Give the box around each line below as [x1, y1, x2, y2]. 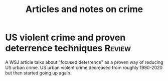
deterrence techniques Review [5, 43, 131, 54]
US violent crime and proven [5, 32, 126, 43]
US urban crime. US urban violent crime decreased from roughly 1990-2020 [5, 64, 163, 70]
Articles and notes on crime [25, 4, 143, 15]
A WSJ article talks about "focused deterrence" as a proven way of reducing [5, 59, 163, 65]
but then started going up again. [5, 69, 72, 76]
